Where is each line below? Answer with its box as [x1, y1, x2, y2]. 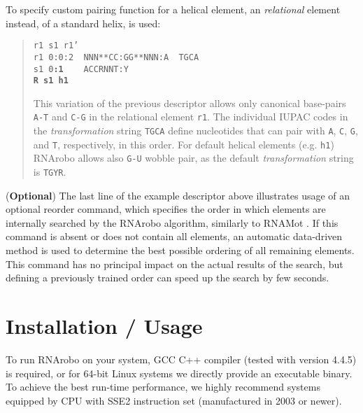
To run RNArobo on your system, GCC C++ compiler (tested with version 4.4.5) [6, 351, 357, 366]
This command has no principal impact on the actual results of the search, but [6, 256, 343, 271]
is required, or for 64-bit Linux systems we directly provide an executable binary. [6, 365, 353, 380]
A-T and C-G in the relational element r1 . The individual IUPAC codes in [33, 109, 348, 124]
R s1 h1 [33, 76, 69, 86]
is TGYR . [33, 164, 66, 179]
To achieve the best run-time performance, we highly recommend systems [6, 379, 320, 394]
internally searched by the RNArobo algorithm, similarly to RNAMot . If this [6, 215, 339, 230]
